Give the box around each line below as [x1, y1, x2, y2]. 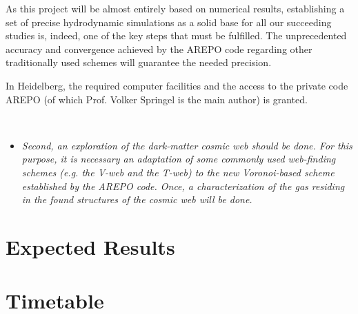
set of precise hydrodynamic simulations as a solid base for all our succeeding [6, 14, 332, 29]
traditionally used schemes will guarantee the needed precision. [6, 55, 272, 70]
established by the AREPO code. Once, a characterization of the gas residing [21, 178, 345, 193]
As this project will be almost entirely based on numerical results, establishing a [6, 1, 345, 15]
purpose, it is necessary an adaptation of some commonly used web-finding [21, 151, 336, 166]
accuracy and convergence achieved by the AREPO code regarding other [6, 41, 312, 56]
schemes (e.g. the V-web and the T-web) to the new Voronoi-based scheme [21, 165, 335, 179]
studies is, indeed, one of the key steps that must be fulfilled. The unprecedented [6, 28, 347, 43]
